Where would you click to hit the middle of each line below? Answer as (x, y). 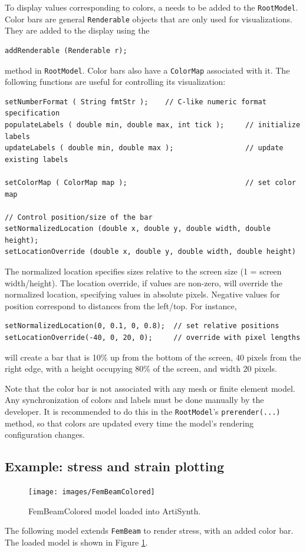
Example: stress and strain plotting (115, 466)
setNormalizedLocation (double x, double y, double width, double (138, 229)
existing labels (37, 159)
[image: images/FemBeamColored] (92, 492)
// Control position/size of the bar (79, 217)
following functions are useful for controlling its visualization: (115, 82)
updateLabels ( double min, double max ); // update (144, 148)
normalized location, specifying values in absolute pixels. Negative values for (142, 294)
